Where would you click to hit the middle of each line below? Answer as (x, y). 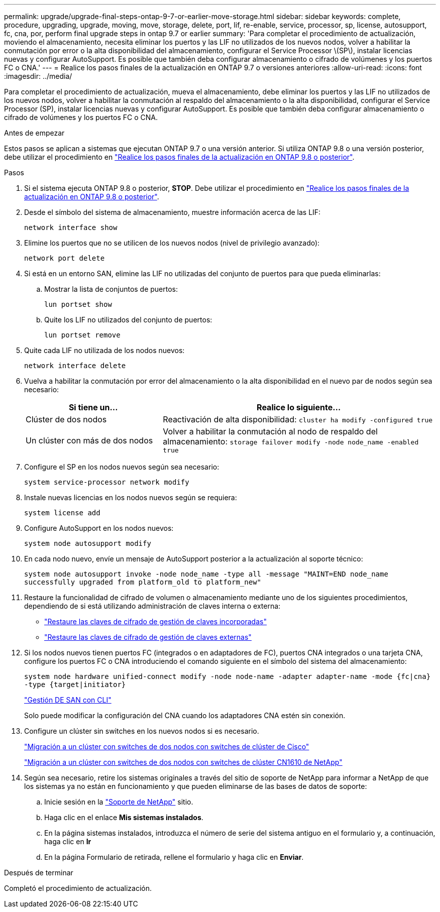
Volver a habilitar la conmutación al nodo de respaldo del (270, 431)
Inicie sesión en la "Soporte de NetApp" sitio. (119, 802)
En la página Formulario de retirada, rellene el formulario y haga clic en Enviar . (174, 857)
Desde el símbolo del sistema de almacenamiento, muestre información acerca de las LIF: (173, 212)
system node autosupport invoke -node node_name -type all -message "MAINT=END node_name (206, 574)
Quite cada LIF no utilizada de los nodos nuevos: (104, 350)
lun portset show (78, 304)
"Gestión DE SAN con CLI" (68, 700)
